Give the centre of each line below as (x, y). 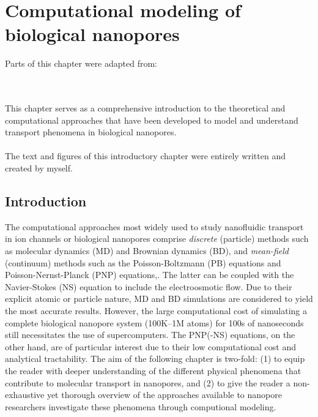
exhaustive (25, 395)
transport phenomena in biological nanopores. (91, 132)
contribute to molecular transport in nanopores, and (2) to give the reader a (148, 382)
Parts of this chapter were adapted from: (81, 63)
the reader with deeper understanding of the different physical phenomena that (153, 370)
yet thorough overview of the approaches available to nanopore (164, 395)
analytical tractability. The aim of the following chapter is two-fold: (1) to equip (155, 359)
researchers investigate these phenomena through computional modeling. (141, 406)
